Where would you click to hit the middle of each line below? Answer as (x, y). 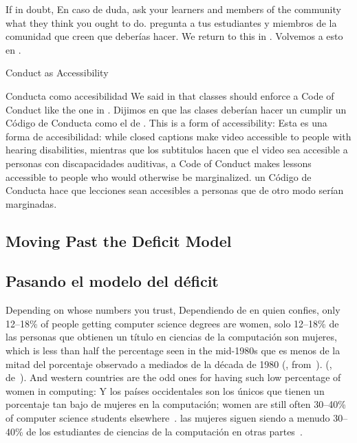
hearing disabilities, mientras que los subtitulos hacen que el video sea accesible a (177, 150)
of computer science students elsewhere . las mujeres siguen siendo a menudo (168, 418)
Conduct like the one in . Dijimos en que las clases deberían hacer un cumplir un (176, 109)
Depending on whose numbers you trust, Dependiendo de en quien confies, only (173, 310)
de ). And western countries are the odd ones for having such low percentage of (173, 377)
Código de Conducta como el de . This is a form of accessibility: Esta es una (166, 123)
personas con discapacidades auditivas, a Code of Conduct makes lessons (159, 163)
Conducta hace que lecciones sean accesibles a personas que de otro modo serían (175, 190)
